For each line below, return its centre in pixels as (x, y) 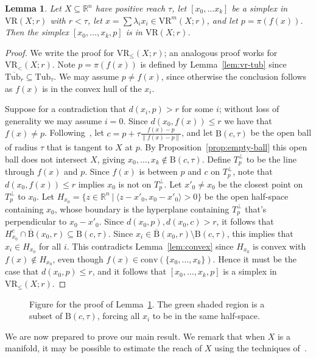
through (20, 171)
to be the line (271, 159)
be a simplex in (260, 8)
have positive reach (130, 8)
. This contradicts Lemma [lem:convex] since (150, 246)
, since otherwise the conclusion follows (234, 76)
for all (50, 246)
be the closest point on (261, 184)
